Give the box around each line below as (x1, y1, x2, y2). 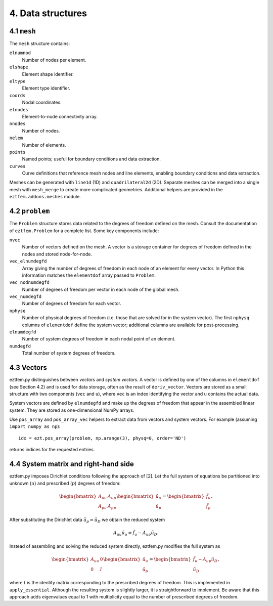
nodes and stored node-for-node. (22, 251, 92, 257)
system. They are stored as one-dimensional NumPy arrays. (9, 407, 134, 413)
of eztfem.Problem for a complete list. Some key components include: (9, 228, 159, 234)
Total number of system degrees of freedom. (22, 350, 116, 356)
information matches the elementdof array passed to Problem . (22, 272, 156, 278)
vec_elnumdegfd (9, 258, 48, 264)
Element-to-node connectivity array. (22, 113, 98, 119)
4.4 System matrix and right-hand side (9, 460, 134, 468)
